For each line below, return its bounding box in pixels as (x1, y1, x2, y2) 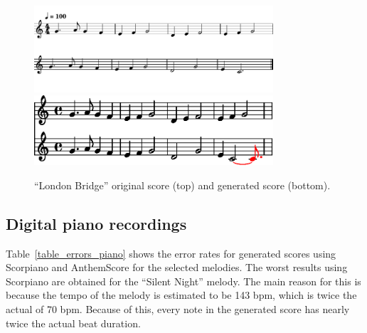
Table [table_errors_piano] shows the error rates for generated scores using (6, 245, 336, 260)
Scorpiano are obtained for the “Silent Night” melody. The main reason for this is (6, 273, 361, 288)
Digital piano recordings (6, 212, 187, 234)
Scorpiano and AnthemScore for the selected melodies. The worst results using (6, 260, 348, 275)
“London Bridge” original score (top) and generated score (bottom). (34, 177, 331, 192)
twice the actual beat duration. (6, 315, 141, 330)
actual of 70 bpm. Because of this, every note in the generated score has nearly (6, 301, 350, 316)
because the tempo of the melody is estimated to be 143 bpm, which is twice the (6, 287, 357, 302)
